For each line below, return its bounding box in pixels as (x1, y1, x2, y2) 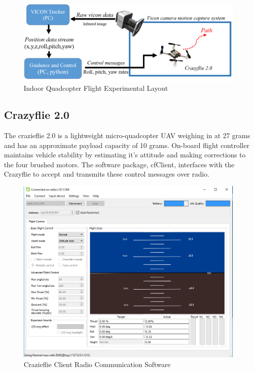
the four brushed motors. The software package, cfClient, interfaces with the (4, 159, 235, 169)
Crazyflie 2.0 (4, 107, 70, 122)
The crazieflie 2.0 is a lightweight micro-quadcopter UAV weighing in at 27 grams (4, 130, 251, 140)
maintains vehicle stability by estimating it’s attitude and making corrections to (4, 149, 246, 160)
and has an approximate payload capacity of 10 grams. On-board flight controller (4, 140, 250, 150)
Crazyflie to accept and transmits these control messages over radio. (4, 169, 210, 179)
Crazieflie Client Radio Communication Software (24, 359, 171, 369)
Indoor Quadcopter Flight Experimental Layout (24, 83, 168, 93)
